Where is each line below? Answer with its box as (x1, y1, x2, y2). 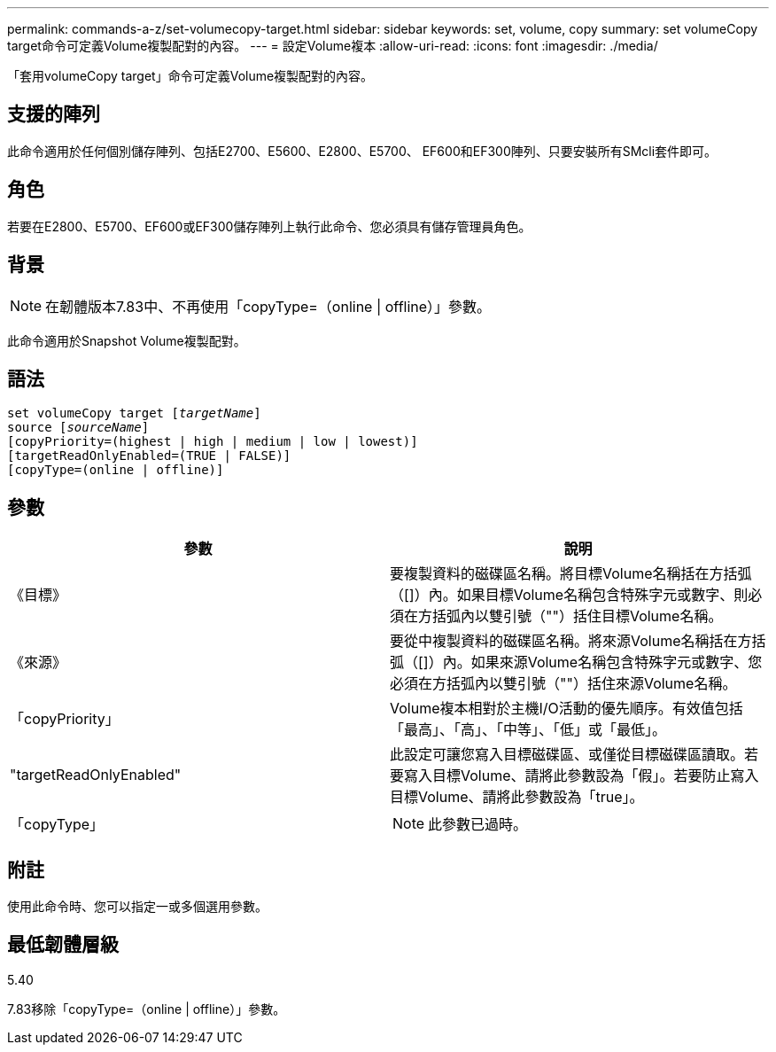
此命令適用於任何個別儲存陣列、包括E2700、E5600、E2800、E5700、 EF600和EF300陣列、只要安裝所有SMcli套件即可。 (7, 143, 718, 159)
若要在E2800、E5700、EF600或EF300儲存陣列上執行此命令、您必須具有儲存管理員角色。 (7, 218, 532, 234)
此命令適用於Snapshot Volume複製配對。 (7, 332, 246, 348)
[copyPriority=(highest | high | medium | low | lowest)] (7, 434, 418, 449)
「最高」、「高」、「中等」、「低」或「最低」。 (390, 721, 667, 739)
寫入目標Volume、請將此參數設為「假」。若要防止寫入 (404, 767, 759, 785)
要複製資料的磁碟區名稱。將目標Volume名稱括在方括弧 (390, 565, 752, 583)
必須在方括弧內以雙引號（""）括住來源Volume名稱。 (390, 674, 737, 693)
